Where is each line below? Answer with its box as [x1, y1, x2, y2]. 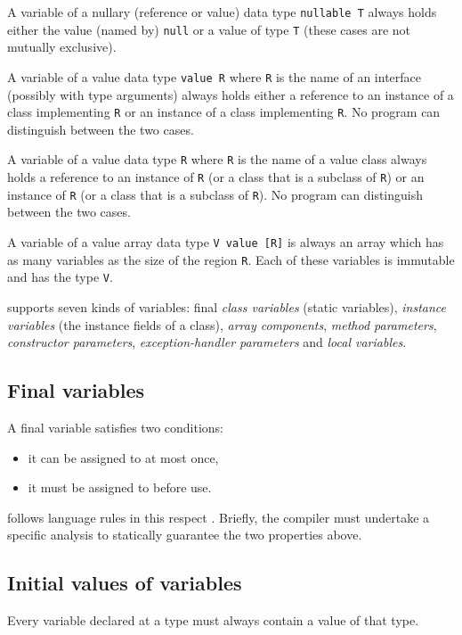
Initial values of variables [7, 569, 242, 597]
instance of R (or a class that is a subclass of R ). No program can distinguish [7, 185, 424, 203]
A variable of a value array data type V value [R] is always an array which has [7, 232, 444, 251]
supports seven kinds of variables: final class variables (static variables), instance [7, 297, 447, 316]
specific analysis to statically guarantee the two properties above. [7, 525, 362, 544]
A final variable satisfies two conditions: [7, 417, 224, 436]
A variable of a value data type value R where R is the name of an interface [7, 67, 422, 86]
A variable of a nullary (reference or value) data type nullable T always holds [7, 3, 437, 21]
